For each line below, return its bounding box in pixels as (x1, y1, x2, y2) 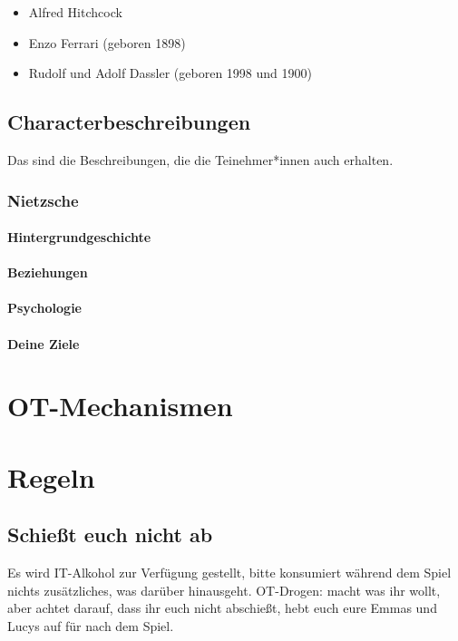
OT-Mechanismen (7, 387, 233, 424)
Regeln (7, 458, 95, 495)
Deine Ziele (7, 334, 80, 353)
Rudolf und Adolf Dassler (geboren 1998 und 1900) (28, 63, 312, 83)
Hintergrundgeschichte (7, 228, 151, 247)
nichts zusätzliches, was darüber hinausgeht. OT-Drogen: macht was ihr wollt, (7, 580, 441, 599)
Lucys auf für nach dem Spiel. (7, 616, 174, 635)
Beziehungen (7, 263, 88, 282)
